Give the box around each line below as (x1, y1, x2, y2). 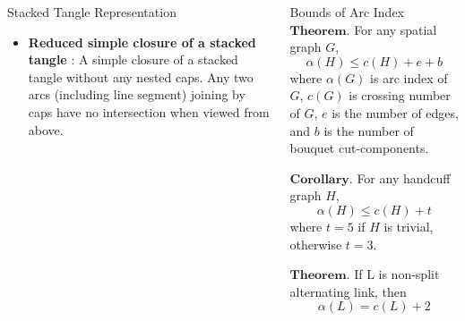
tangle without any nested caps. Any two (28, 67, 254, 86)
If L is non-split (354, 265, 440, 283)
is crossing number (349, 86, 451, 105)
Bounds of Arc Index (289, 3, 404, 21)
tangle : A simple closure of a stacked (28, 50, 238, 69)
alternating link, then (289, 282, 407, 300)
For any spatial (354, 20, 437, 38)
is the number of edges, (332, 103, 459, 122)
